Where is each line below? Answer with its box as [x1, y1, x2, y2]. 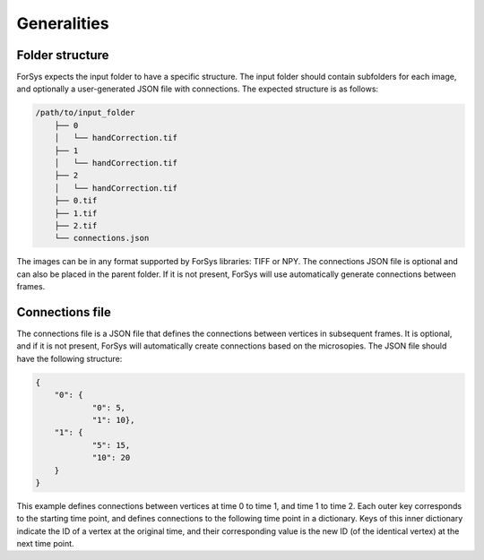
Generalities [16, 13, 109, 33]
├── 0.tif [54, 195, 98, 206]
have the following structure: [16, 353, 123, 364]
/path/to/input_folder [35, 108, 135, 118]
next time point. [16, 538, 75, 549]
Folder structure [16, 47, 109, 63]
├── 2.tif [54, 220, 98, 230]
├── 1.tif [54, 208, 98, 219]
